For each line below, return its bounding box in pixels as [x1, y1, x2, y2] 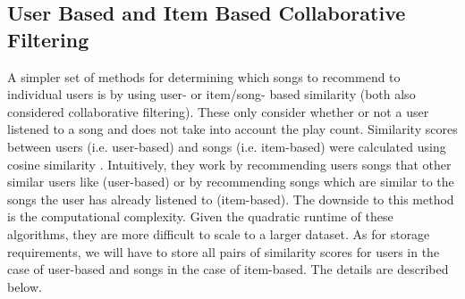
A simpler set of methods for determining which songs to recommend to [7, 67, 401, 86]
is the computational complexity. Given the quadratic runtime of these [7, 207, 393, 226]
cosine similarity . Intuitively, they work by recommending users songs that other [7, 154, 452, 173]
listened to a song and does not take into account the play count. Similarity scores [7, 120, 458, 138]
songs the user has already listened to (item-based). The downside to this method [7, 189, 454, 208]
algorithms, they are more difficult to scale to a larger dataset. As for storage [7, 224, 430, 243]
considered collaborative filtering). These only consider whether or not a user [7, 102, 429, 120]
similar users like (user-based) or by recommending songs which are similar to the [7, 172, 454, 191]
